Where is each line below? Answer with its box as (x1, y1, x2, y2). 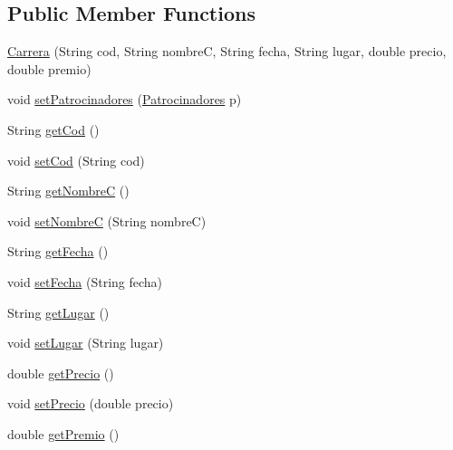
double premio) (7, 59, 92, 78)
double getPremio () (7, 424, 120, 443)
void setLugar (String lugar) (7, 333, 164, 352)
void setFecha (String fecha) (7, 272, 163, 291)
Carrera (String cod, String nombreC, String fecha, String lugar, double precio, (7, 42, 447, 61)
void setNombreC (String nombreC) (7, 211, 207, 230)
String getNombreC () (7, 181, 130, 200)
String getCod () (7, 120, 100, 139)
